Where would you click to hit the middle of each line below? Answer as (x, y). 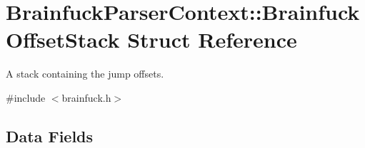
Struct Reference (212, 39)
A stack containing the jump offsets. (85, 74)
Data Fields (50, 136)
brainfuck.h (86, 97)
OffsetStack (63, 39)
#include (26, 97)
